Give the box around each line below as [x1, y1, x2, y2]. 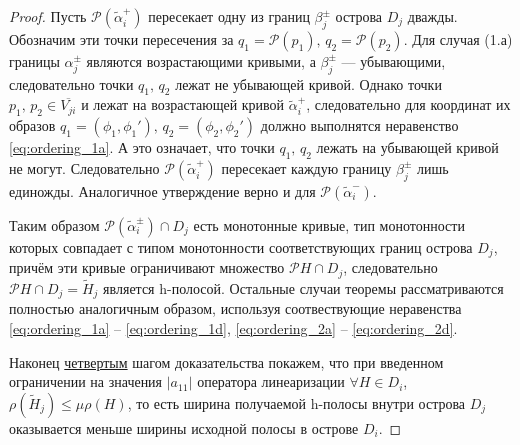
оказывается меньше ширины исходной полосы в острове [9, 417, 359, 438]
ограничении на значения [9, 371, 163, 392]
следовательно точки [9, 73, 134, 94]
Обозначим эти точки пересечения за [9, 28, 234, 49]
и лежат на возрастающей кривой [81, 94, 285, 115]
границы [9, 50, 60, 71]
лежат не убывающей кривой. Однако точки [175, 73, 442, 94]
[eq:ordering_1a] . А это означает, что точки [9, 137, 275, 158]
